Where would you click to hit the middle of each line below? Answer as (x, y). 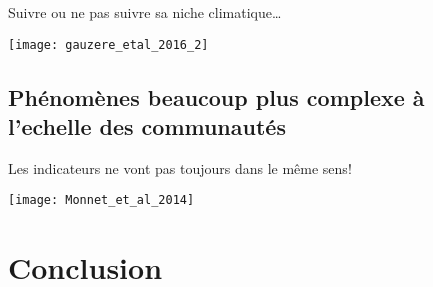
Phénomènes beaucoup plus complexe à (216, 96)
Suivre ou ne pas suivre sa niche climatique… (145, 12)
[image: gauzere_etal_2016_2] (108, 44)
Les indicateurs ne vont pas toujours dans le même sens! (180, 167)
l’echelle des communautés (147, 126)
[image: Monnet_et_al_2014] (101, 200)
